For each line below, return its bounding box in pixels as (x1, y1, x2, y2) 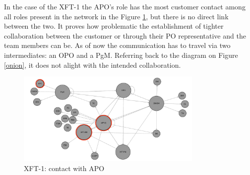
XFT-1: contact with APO (24, 163, 105, 173)
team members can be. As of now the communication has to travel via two (4, 40, 231, 50)
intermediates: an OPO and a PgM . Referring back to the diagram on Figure (4, 49, 238, 60)
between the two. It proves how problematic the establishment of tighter (4, 21, 224, 31)
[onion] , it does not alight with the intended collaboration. (4, 59, 181, 70)
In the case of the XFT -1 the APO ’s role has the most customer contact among (4, 1, 246, 11)
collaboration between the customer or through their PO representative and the (4, 30, 246, 41)
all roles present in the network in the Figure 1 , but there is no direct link (4, 11, 229, 21)
